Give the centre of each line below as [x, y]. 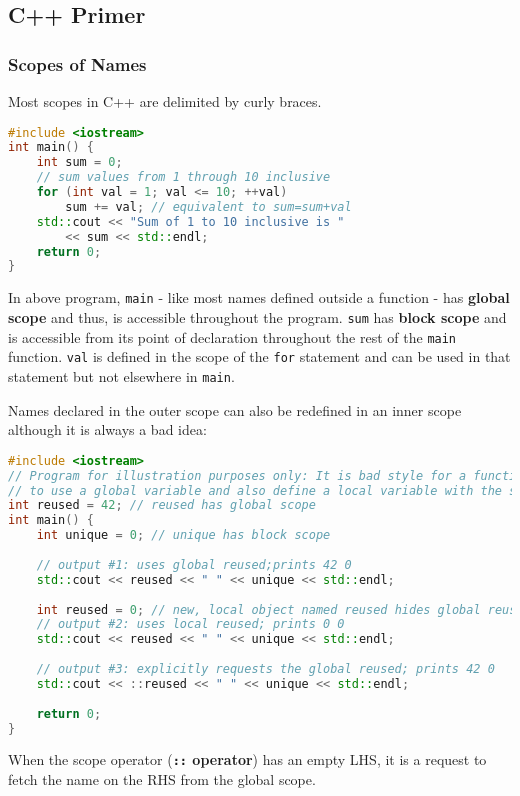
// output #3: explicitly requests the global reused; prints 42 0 [265, 669]
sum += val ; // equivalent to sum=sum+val [208, 206]
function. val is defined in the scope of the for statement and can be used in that [259, 356]
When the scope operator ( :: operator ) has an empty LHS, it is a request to [247, 759]
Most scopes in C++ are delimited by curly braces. [165, 101]
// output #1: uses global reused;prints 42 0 [194, 564]
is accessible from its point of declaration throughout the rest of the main [232, 336]
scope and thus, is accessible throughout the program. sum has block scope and [257, 317]
